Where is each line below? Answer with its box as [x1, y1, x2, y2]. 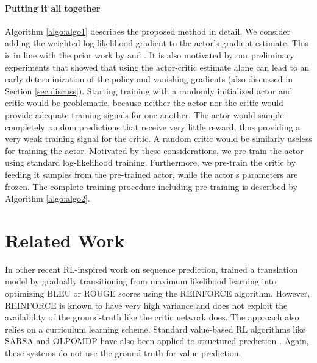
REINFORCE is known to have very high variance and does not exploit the [5, 298, 288, 311]
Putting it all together [5, 1, 101, 14]
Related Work [5, 227, 125, 252]
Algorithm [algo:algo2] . [5, 192, 90, 205]
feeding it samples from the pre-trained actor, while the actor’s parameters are [5, 167, 298, 180]
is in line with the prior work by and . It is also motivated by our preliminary [5, 48, 294, 61]
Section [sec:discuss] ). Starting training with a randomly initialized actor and [5, 84, 293, 97]
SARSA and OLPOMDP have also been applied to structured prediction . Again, [5, 334, 309, 347]
